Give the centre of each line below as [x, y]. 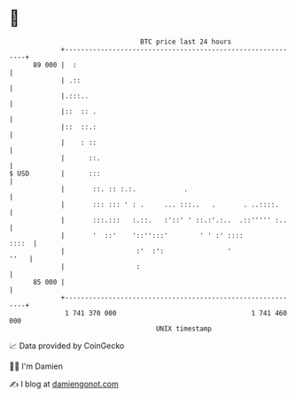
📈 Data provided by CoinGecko [67, 346]
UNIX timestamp [184, 328]
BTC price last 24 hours [186, 42]
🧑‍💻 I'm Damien [36, 366]
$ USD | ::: [55, 173]
